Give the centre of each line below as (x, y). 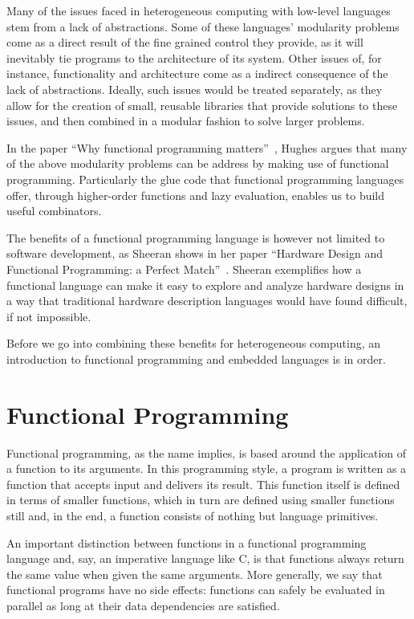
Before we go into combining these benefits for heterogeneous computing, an (194, 343)
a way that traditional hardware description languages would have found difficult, (207, 301)
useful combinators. (54, 211)
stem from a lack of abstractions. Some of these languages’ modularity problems (203, 26)
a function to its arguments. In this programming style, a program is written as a (207, 468)
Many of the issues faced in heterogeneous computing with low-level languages (199, 10)
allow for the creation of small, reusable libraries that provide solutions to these (202, 105)
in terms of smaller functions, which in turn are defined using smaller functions (201, 500)
